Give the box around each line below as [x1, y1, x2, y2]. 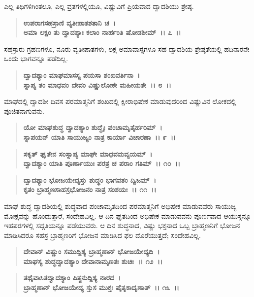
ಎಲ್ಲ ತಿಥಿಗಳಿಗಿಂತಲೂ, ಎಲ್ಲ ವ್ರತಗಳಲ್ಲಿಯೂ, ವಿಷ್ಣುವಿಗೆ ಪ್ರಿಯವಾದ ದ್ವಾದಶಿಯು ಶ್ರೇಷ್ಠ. [4, 1, 194, 11]
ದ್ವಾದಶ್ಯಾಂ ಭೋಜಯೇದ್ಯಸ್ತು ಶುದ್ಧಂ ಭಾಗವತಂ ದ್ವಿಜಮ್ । [23, 174, 157, 185]
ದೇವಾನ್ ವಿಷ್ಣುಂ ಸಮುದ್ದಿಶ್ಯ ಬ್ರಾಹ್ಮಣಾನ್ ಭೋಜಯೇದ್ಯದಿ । [23, 246, 160, 257]
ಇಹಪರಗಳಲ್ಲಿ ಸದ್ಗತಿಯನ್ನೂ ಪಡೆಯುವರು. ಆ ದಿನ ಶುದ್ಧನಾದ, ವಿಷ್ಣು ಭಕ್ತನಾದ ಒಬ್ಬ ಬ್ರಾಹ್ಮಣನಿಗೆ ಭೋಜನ [4, 220, 240, 231]
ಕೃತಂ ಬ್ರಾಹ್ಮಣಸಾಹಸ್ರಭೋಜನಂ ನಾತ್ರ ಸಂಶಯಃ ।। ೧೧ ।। [23, 184, 157, 195]
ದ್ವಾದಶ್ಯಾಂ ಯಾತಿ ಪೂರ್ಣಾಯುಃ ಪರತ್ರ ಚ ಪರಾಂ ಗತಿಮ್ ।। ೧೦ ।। [23, 158, 181, 168]
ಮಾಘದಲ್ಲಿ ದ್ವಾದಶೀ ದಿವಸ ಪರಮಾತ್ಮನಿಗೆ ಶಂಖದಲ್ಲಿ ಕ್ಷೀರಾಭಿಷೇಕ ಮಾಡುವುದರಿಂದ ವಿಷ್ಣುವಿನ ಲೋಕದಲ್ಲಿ [4, 96, 236, 106]
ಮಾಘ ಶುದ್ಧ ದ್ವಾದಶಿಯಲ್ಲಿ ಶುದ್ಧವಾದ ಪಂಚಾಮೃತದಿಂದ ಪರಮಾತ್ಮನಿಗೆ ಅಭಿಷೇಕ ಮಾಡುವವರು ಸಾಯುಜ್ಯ [4, 200, 237, 211]
